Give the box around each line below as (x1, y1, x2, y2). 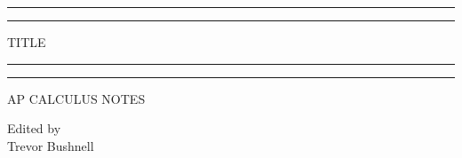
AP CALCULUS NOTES (7, 89, 146, 107)
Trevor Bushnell (7, 136, 94, 154)
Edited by (7, 119, 61, 138)
